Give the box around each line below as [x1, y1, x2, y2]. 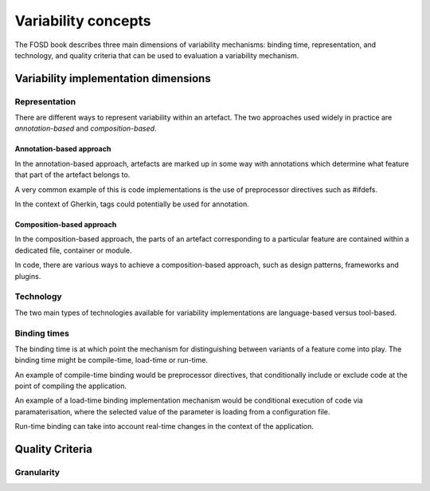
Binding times [14, 328, 69, 339]
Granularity [14, 467, 60, 478]
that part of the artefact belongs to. [14, 170, 131, 179]
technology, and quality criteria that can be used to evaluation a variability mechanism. [14, 50, 299, 60]
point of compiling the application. [14, 381, 127, 391]
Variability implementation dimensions [14, 72, 211, 85]
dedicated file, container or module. [14, 245, 132, 255]
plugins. [14, 271, 41, 281]
